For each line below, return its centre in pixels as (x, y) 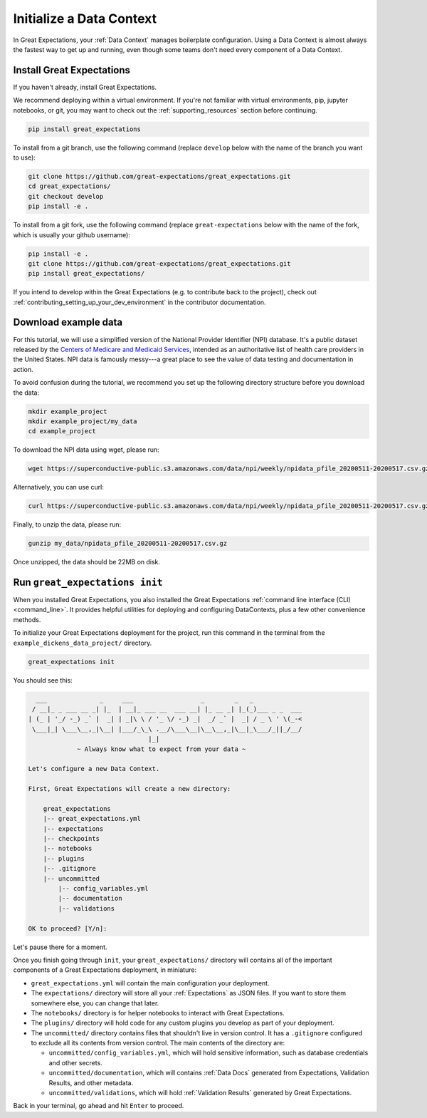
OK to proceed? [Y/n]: (68, 928)
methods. (27, 619)
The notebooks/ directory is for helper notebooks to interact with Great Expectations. (158, 1013)
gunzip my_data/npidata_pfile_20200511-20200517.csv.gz (128, 544)
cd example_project (62, 431)
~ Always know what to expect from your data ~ (162, 749)
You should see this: (43, 680)
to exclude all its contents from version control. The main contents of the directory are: (158, 1043)
